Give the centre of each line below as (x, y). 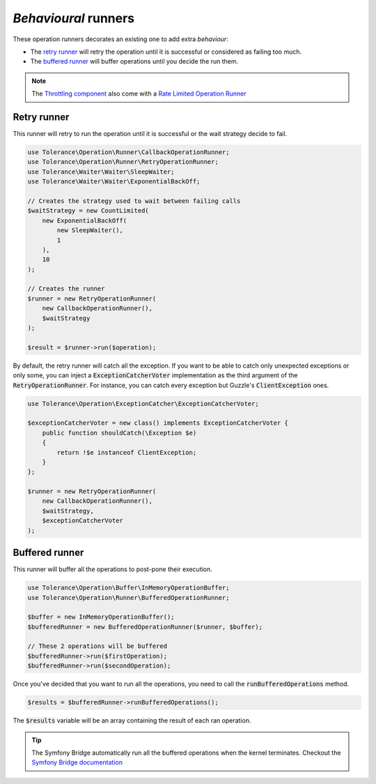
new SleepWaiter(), (90, 231)
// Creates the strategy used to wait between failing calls (134, 201)
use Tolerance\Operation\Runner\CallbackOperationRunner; (128, 152)
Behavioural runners (74, 18)
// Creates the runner (66, 289)
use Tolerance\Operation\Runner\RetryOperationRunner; (123, 162)
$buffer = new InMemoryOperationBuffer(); (101, 617)
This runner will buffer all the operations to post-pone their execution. (112, 569)
